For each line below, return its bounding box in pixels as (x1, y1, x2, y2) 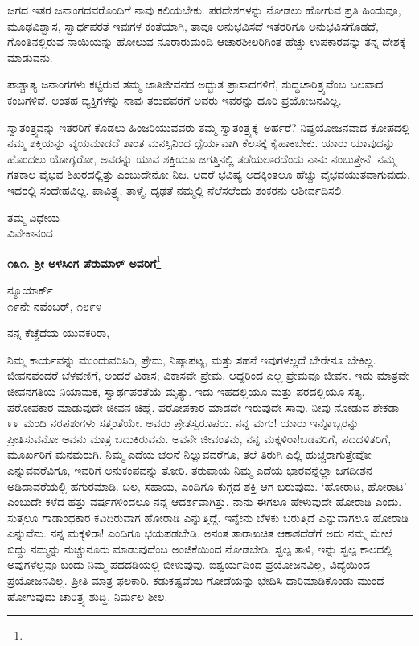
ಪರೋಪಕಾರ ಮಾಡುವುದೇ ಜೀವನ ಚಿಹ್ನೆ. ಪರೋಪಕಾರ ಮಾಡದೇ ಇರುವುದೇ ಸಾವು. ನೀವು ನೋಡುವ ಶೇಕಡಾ (7, 398, 400, 415)
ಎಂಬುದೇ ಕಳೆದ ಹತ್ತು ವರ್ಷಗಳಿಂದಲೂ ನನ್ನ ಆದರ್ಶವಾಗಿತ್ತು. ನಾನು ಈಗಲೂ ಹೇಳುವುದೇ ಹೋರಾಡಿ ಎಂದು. (7, 493, 402, 510)
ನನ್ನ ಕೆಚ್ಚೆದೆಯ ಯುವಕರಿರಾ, (7, 324, 110, 341)
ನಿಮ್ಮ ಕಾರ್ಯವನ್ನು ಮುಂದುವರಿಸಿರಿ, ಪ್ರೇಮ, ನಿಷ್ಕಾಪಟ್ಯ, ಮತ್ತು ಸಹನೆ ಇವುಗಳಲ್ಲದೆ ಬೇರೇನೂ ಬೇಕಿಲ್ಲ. (7, 351, 376, 368)
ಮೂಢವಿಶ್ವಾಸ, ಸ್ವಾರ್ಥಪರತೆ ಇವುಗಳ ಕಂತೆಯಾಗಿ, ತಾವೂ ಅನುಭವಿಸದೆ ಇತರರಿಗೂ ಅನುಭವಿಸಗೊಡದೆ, (7, 17, 379, 34)
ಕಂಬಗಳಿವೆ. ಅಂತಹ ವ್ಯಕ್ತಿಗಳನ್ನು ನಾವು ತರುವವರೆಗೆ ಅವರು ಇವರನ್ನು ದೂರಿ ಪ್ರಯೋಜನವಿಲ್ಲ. (7, 91, 342, 108)
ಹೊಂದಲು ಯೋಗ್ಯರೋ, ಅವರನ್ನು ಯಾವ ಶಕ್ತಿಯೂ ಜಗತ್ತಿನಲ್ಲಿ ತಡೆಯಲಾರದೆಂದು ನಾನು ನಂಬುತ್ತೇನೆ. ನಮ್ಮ (7, 150, 396, 167)
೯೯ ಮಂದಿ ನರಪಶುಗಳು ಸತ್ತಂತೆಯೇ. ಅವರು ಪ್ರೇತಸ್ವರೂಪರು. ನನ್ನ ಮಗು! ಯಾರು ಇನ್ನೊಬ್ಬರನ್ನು (7, 414, 359, 431)
